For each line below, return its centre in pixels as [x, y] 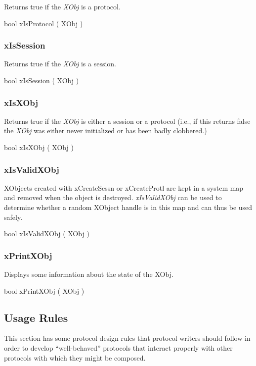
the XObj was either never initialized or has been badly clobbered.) [106, 131]
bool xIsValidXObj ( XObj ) [47, 234]
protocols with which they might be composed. [75, 357]
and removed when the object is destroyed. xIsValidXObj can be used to [113, 197]
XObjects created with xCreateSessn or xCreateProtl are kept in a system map [124, 187]
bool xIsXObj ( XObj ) [39, 147]
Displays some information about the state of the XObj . [89, 274]
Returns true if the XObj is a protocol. [62, 6]
